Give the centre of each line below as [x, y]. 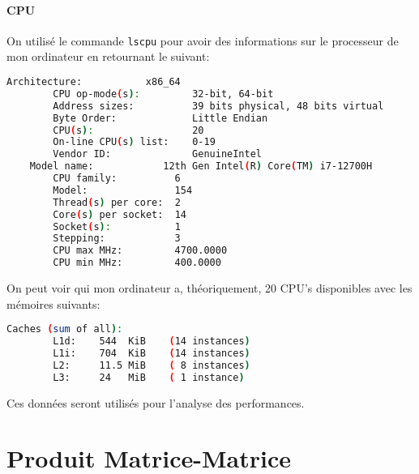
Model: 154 [123, 190]
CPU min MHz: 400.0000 [137, 263]
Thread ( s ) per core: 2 [117, 202]
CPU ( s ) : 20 [128, 130]
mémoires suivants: [53, 303]
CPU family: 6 [117, 179]
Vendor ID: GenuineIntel [157, 154]
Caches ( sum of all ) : [65, 329]
